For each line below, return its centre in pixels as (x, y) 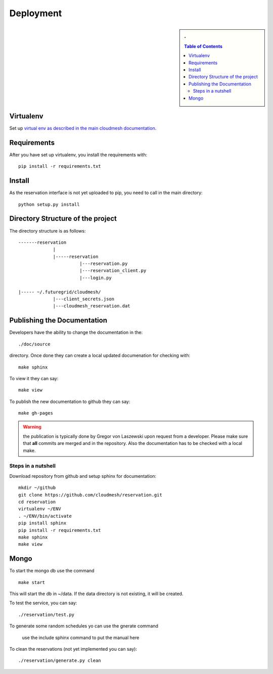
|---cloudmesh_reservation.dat (92, 306)
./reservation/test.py (47, 615)
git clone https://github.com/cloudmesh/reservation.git (90, 495)
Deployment (36, 13)
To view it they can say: (34, 378)
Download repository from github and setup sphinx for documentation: (83, 476)
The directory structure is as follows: (48, 231)
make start (32, 582)
